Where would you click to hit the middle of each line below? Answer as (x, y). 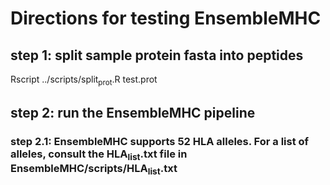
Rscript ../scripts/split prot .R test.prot (84, 80)
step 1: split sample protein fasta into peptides (157, 55)
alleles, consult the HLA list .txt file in (99, 155)
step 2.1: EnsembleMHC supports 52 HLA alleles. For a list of (160, 142)
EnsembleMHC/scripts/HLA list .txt (94, 169)
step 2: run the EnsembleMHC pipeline (133, 113)
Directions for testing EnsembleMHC (166, 18)
